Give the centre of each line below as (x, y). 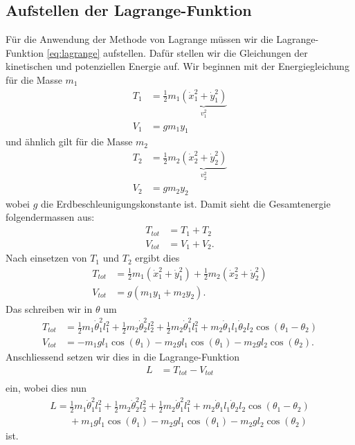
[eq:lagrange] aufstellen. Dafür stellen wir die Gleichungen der (177, 52)
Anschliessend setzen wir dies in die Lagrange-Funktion (123, 356)
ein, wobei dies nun (46, 388)
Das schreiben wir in (49, 308)
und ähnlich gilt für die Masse (69, 142)
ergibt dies (157, 258)
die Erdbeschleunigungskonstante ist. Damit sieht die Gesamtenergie (186, 203)
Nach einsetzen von (46, 258)
